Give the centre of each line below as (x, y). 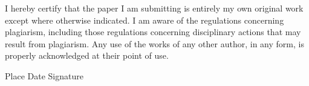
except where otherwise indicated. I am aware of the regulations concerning (145, 20)
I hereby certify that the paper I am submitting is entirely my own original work (154, 8)
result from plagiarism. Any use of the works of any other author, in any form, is (154, 43)
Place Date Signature (44, 75)
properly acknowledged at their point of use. (87, 55)
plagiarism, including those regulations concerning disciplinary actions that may (153, 32)
